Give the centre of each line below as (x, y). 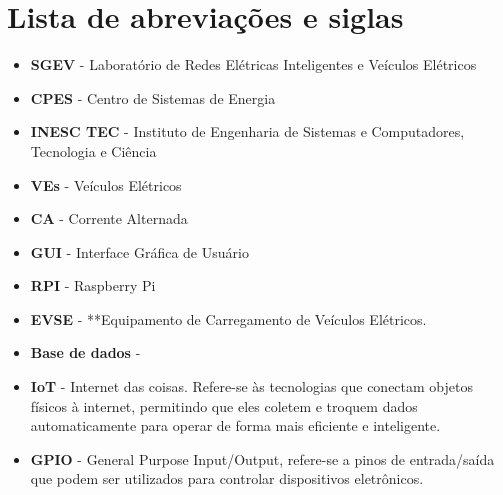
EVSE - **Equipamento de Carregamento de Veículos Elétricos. (228, 318)
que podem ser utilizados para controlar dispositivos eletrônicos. (227, 478)
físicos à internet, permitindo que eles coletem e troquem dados (224, 405)
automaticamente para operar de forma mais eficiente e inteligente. (235, 425)
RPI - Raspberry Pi (93, 285)
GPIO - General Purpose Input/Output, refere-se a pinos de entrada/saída (262, 458)
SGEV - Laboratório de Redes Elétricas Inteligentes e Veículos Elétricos (253, 64)
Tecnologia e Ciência (93, 150)
